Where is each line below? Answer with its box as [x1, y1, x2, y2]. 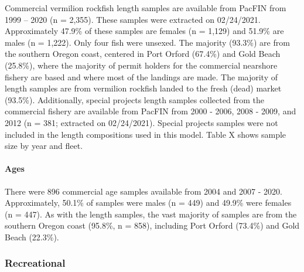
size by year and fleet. [5, 140, 83, 152]
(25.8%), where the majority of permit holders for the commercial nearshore [5, 59, 278, 71]
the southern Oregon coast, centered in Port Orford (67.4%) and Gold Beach [5, 47, 281, 60]
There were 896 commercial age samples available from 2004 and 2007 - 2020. [5, 185, 282, 197]
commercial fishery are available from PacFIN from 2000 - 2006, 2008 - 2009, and [5, 105, 296, 117]
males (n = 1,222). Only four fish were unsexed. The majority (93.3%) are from [5, 36, 290, 48]
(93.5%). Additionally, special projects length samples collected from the [5, 93, 264, 106]
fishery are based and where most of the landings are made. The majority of [5, 70, 278, 83]
